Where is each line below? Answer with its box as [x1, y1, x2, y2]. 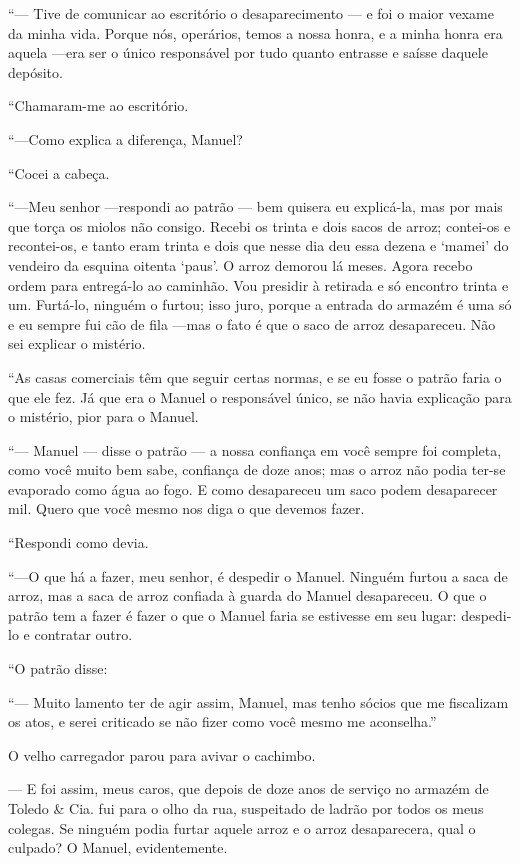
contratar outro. [34, 624, 133, 645]
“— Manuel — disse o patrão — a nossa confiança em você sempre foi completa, [8, 439, 502, 460]
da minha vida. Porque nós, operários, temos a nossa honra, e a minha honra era [8, 22, 503, 43]
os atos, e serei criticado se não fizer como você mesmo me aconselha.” [8, 711, 437, 732]
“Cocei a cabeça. [8, 162, 110, 183]
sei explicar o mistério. [8, 333, 146, 354]
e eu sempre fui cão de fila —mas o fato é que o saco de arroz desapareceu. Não [8, 313, 496, 334]
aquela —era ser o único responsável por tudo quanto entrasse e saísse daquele [8, 42, 488, 63]
